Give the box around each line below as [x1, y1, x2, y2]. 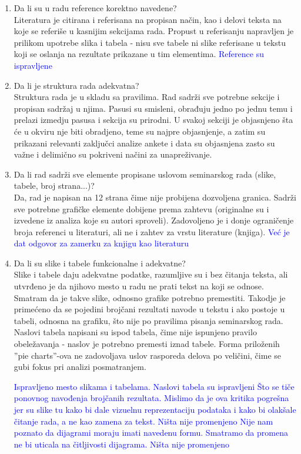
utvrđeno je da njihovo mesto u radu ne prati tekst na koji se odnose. [14, 280, 264, 292]
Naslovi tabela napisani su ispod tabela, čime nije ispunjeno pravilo [14, 326, 257, 338]
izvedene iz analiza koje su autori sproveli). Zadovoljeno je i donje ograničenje [14, 214, 294, 226]
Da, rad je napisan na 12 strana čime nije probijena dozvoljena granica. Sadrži [14, 191, 296, 203]
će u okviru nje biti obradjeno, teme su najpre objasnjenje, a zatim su [14, 125, 266, 137]
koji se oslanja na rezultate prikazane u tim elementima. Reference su [14, 48, 264, 60]
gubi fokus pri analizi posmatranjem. [14, 360, 146, 373]
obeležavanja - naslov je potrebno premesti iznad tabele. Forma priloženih [14, 338, 280, 350]
